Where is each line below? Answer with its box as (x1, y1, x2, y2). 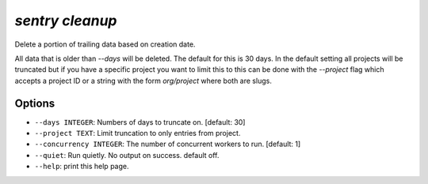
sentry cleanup (14, 12, 117, 29)
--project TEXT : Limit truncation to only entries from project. (34, 129, 241, 138)
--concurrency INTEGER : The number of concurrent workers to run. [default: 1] (34, 139, 301, 149)
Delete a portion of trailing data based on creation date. (14, 39, 196, 49)
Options (14, 96, 55, 110)
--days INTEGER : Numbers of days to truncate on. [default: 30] (34, 117, 246, 126)
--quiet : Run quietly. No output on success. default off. (34, 150, 220, 160)
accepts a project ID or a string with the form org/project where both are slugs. (14, 76, 273, 85)
